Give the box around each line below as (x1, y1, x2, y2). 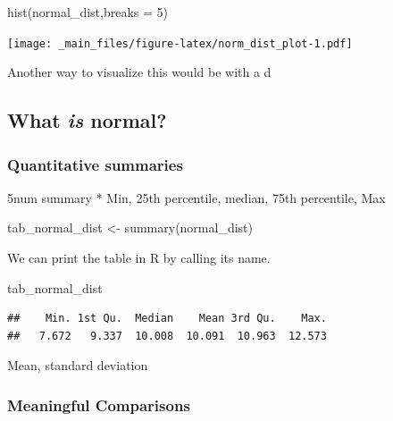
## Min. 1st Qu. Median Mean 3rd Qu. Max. (7, 312, 327, 325)
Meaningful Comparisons (7, 393, 190, 416)
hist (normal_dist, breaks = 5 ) (7, 3, 169, 21)
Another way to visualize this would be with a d (7, 63, 272, 81)
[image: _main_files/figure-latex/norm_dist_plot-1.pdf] (7, 37, 353, 50)
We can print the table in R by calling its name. (7, 248, 271, 267)
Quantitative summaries (7, 153, 183, 175)
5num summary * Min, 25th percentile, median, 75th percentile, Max (7, 188, 386, 206)
